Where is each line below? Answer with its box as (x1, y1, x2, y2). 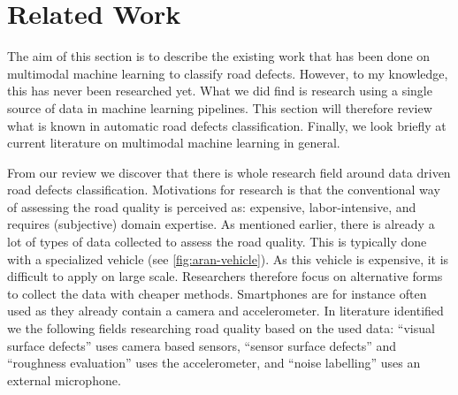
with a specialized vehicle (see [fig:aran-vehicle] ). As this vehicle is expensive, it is (7, 249, 449, 268)
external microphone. (7, 370, 121, 389)
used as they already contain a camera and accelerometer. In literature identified (7, 301, 444, 320)
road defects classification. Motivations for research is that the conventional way (7, 180, 440, 199)
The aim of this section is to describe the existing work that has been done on (7, 47, 431, 65)
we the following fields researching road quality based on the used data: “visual (7, 319, 435, 338)
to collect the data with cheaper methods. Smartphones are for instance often (7, 284, 427, 302)
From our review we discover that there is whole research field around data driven (7, 163, 451, 181)
